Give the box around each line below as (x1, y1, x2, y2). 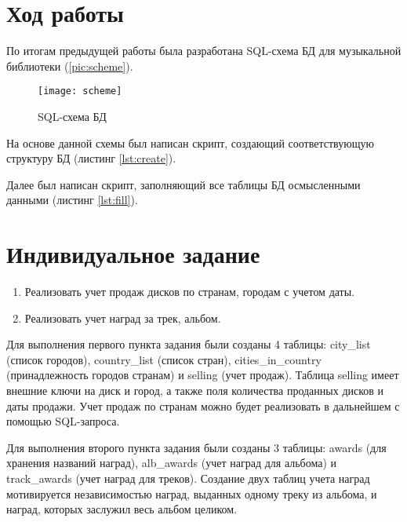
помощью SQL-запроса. (6, 413, 120, 429)
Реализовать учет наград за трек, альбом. (24, 309, 221, 326)
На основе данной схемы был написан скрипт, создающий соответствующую (6, 134, 374, 151)
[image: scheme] (38, 86, 122, 97)
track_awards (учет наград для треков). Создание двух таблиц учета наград (6, 470, 370, 486)
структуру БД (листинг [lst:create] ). (6, 150, 176, 166)
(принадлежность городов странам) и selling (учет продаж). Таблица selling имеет (6, 367, 399, 383)
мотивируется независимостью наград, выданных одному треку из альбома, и (6, 485, 377, 502)
